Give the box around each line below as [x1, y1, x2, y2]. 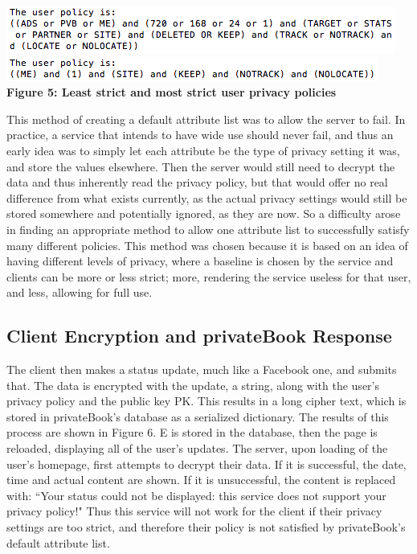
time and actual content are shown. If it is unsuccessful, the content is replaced [6, 471, 396, 488]
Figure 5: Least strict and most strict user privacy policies [6, 84, 337, 101]
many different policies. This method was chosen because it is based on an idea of [6, 236, 408, 253]
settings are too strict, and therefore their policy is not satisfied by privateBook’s [6, 519, 406, 536]
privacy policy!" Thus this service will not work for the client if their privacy [6, 503, 382, 519]
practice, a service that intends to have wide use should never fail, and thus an [6, 126, 394, 143]
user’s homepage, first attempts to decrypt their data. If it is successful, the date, [6, 455, 407, 472]
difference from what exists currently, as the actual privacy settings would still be [6, 189, 407, 206]
